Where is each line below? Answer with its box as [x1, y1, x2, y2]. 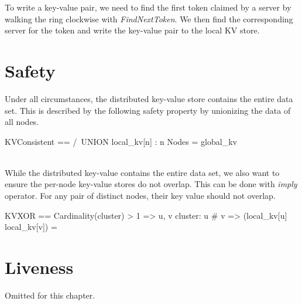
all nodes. [5, 116, 39, 128]
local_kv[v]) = [5, 221, 57, 233]
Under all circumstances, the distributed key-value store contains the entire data [5, 92, 293, 104]
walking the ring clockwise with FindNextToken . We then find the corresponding [5, 12, 293, 25]
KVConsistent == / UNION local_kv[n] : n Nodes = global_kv [5, 135, 237, 147]
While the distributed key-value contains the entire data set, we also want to [5, 166, 280, 178]
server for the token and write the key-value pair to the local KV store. [5, 24, 260, 36]
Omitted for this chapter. [5, 289, 95, 301]
